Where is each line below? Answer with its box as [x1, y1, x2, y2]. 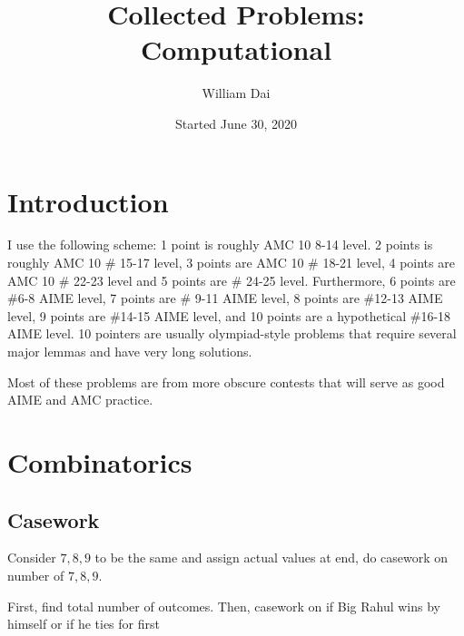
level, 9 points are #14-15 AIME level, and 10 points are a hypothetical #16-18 [7, 306, 451, 325]
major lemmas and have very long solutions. [7, 342, 252, 360]
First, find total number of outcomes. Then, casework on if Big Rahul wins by [7, 596, 441, 615]
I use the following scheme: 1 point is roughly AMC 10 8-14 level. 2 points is [7, 235, 433, 254]
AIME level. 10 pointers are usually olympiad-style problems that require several [7, 324, 457, 343]
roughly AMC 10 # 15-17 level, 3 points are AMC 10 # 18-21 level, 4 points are [7, 253, 455, 272]
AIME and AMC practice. [7, 390, 153, 409]
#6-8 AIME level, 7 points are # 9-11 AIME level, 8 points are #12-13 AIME [7, 289, 443, 308]
